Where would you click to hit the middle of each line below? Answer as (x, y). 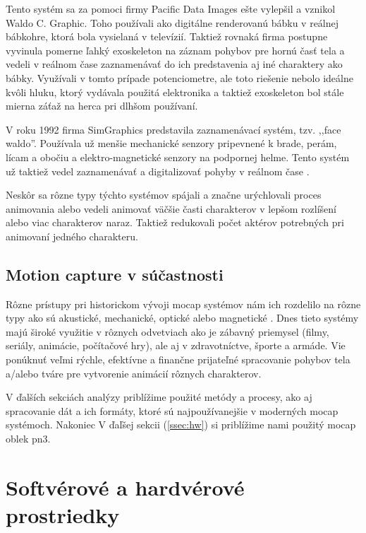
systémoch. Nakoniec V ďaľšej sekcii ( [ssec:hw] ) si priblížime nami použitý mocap (181, 424)
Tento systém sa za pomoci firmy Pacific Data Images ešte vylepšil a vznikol (171, 8)
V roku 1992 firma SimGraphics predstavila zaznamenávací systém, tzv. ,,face (173, 129)
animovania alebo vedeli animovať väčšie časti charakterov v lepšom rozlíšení (171, 208)
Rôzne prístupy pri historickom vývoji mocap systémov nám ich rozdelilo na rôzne (183, 304)
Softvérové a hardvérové (125, 487)
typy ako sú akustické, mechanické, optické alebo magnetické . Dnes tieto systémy (182, 318)
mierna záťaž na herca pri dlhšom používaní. (102, 106)
